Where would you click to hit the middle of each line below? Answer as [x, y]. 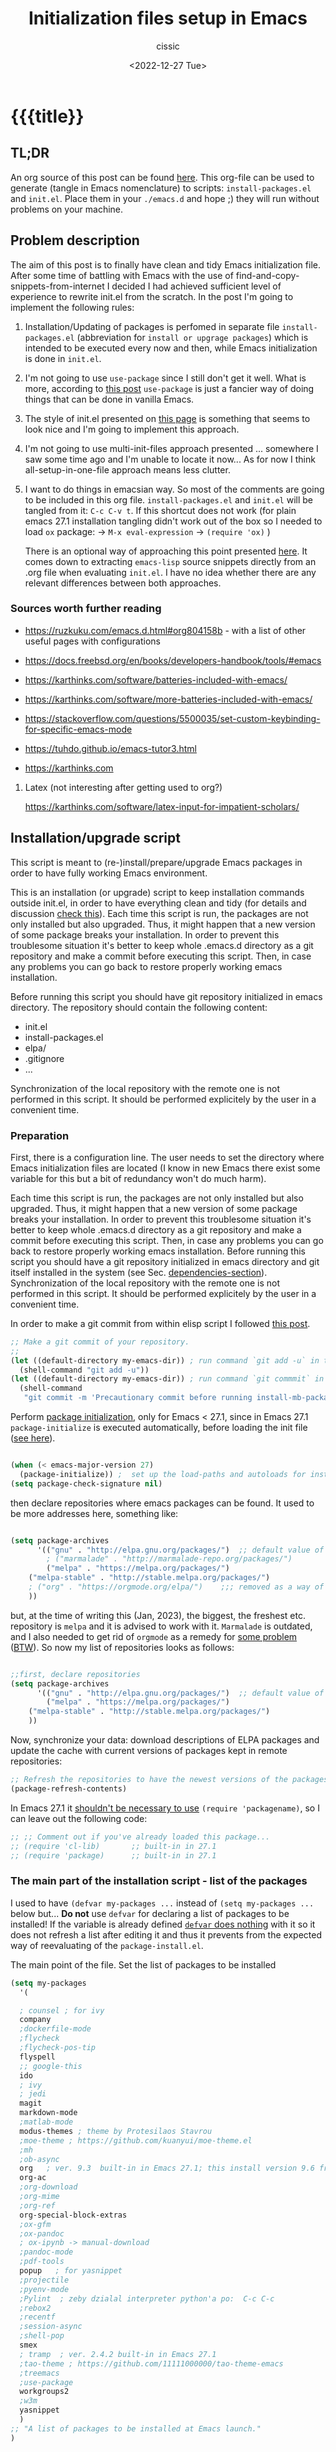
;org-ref [37, 2205]
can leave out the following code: [79, 1818]
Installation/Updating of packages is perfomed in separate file [152, 326]
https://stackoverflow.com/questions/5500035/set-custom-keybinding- [172, 718]
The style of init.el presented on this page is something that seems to [167, 418]
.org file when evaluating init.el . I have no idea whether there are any [170, 572]
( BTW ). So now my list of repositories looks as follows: [122, 1647]
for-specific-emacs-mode [78, 729]
